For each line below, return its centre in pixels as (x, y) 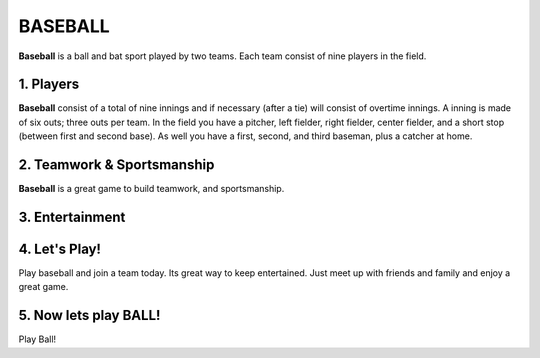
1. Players (49, 84)
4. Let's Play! (60, 248)
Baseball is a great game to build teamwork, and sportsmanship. (151, 189)
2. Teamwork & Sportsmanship (116, 165)
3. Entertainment (72, 216)
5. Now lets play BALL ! (89, 315)
